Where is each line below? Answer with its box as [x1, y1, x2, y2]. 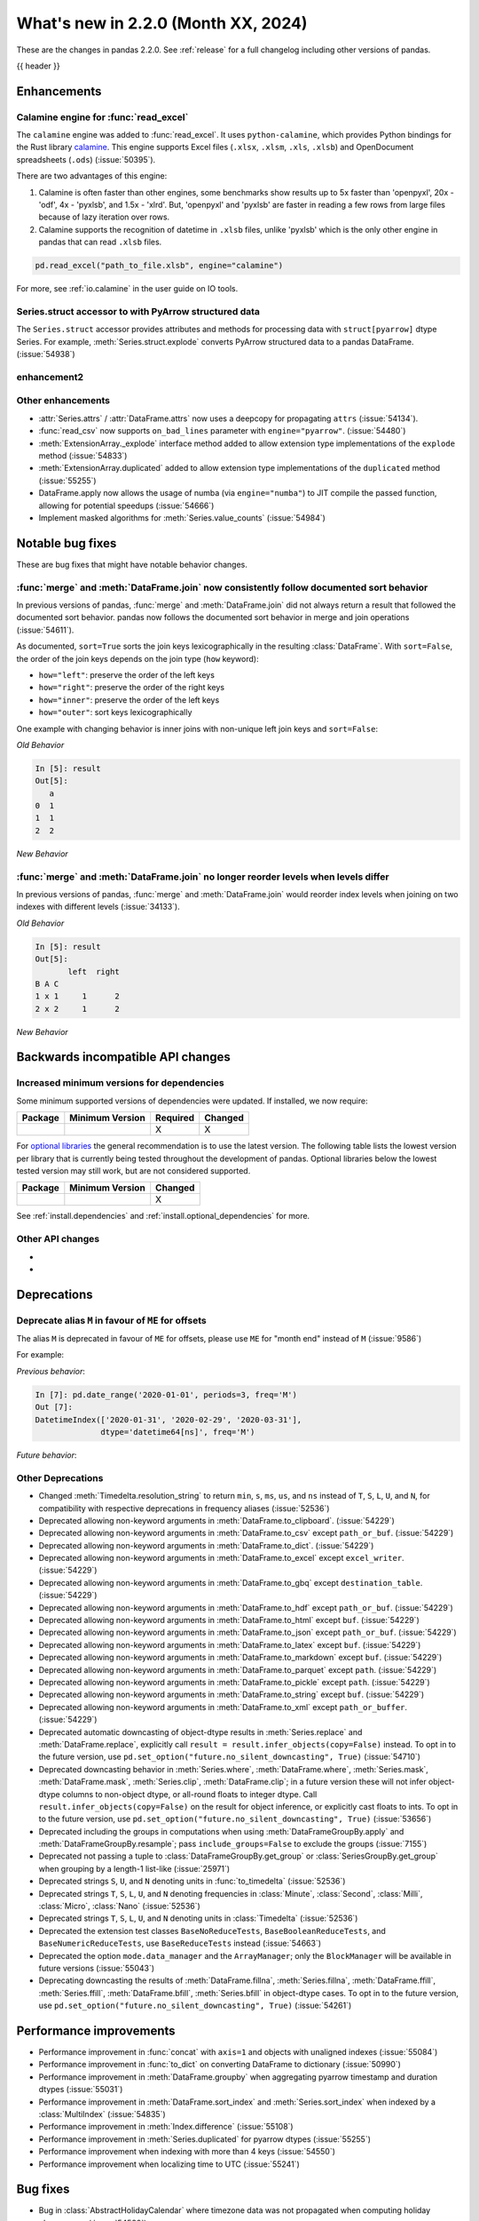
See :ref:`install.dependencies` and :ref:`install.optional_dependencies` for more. [16, 1211, 310, 1222]
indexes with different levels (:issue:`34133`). [16, 902, 181, 912]
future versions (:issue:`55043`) [38, 1962, 155, 1973]
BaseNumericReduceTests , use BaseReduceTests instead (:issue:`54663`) [38, 1938, 322, 1949]
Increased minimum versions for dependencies [16, 1077, 225, 1089]
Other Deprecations [16, 1471, 104, 1484]
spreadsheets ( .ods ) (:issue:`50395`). [16, 154, 156, 164]
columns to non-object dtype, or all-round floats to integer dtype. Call [62, 1788, 318, 1799]
